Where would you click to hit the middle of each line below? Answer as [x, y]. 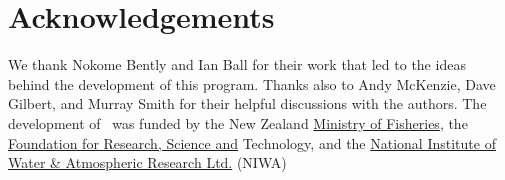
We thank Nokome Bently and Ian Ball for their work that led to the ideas [237, 64]
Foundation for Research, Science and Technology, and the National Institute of [252, 142]
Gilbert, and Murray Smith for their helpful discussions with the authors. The [247, 103]
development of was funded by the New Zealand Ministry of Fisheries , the [238, 122]
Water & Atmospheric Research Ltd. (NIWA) [147, 162]
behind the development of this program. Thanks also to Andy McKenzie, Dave [252, 83]
